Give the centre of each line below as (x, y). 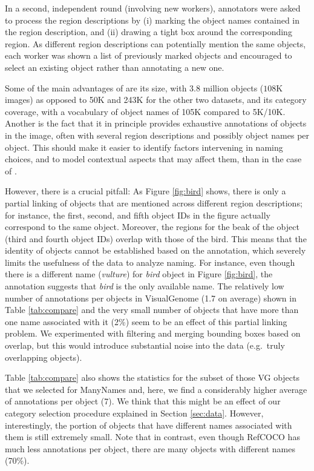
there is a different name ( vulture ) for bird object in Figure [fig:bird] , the (139, 274)
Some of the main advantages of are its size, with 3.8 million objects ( (134, 87)
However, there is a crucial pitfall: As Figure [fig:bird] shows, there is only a (146, 191)
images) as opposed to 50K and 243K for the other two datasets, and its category (156, 100)
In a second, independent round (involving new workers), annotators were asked (153, 8)
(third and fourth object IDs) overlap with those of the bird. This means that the (156, 238)
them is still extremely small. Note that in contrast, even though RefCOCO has (152, 437)
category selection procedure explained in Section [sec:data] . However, (134, 413)
